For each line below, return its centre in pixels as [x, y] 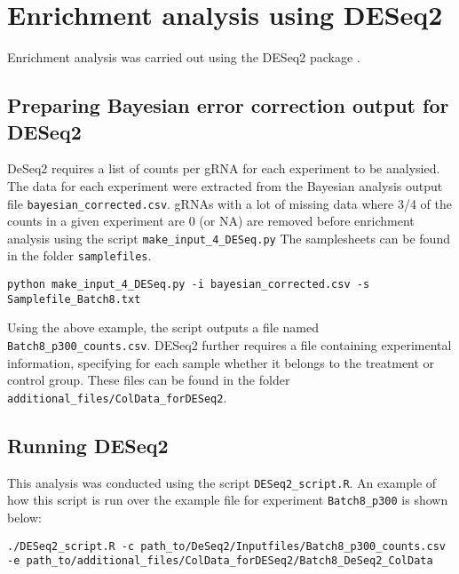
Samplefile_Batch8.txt [74, 299]
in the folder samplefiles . [79, 255]
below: [24, 517]
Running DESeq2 [88, 445]
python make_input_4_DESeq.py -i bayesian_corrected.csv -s [189, 285]
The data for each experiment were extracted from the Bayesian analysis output [225, 185]
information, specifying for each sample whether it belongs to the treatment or [221, 362]
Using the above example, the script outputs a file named [163, 327]
